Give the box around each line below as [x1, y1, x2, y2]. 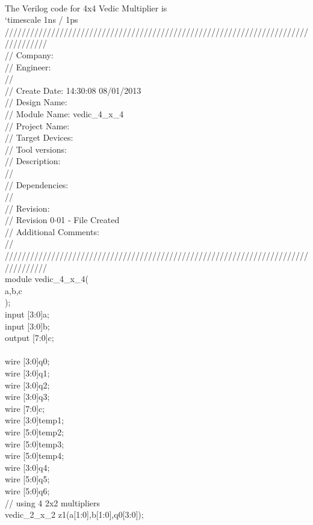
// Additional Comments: [5, 225, 99, 238]
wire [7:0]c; [5, 402, 45, 414]
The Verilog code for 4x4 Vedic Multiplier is [5, 1, 167, 14]
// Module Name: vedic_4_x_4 [5, 107, 124, 120]
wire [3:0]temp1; [5, 414, 64, 426]
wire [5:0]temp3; [5, 437, 64, 450]
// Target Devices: [5, 131, 73, 144]
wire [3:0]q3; [5, 390, 50, 403]
